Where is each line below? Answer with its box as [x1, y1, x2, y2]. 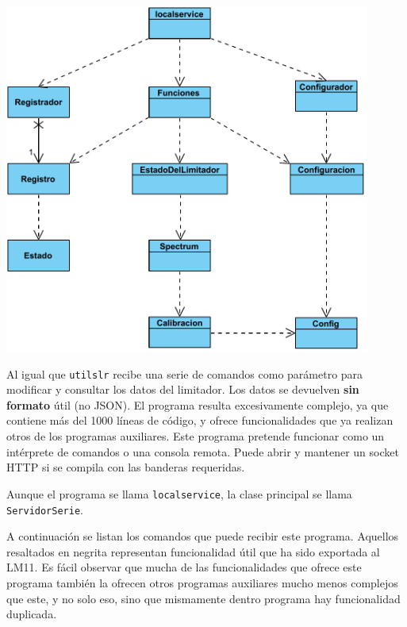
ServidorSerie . [6, 501, 83, 517]
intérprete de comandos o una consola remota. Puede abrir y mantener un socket [6, 443, 399, 460]
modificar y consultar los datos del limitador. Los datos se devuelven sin [6, 381, 359, 398]
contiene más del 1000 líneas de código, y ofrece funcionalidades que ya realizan [6, 412, 394, 429]
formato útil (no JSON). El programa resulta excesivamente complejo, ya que [6, 396, 389, 413]
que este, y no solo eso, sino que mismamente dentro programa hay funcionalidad [6, 590, 401, 606]
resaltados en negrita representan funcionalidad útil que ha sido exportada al [6, 543, 380, 560]
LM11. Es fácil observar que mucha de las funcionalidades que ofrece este [6, 559, 362, 575]
